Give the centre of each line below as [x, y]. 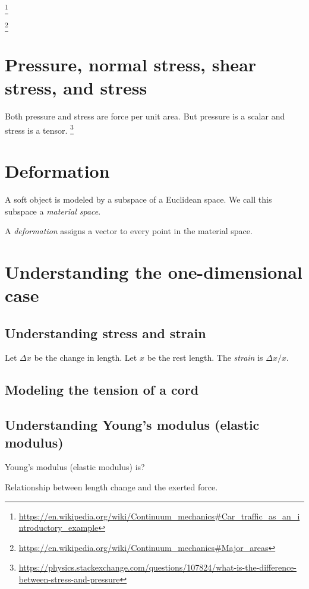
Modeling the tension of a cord [102, 390]
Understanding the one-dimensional [154, 271]
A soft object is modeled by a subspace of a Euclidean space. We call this [138, 199]
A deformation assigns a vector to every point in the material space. [129, 231]
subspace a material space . [53, 211]
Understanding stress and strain [105, 333]
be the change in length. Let [86, 358]
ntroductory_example [59, 527]
